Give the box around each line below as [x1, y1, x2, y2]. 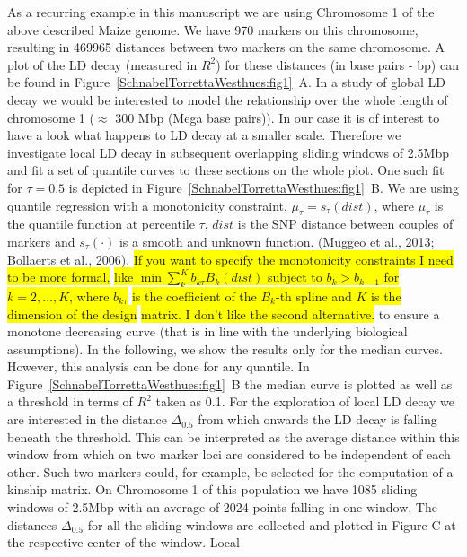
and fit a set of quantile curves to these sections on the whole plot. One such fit [7, 161, 445, 179]
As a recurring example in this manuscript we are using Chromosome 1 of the [7, 3, 435, 21]
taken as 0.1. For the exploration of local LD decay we [155, 392, 454, 411]
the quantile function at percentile [7, 214, 195, 233]
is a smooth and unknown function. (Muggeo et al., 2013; [119, 231, 435, 250]
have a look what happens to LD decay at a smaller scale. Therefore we [7, 126, 401, 144]
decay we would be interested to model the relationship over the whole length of [7, 90, 448, 109]
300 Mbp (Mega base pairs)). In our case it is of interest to [115, 108, 440, 126]
